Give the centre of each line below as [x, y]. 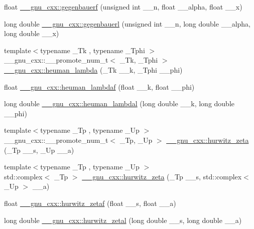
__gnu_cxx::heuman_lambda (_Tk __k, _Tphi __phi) [93, 69]
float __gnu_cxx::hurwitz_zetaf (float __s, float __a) [90, 203]
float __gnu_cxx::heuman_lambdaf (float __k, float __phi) [99, 86]
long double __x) [32, 33]
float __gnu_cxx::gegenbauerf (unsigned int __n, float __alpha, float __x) [123, 7]
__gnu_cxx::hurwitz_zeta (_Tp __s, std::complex [162, 176]
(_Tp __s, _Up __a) [39, 150]
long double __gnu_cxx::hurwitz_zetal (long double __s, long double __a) [123, 220]
